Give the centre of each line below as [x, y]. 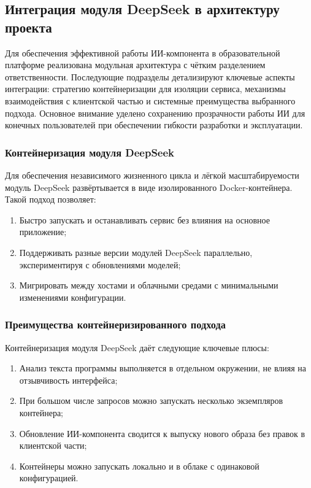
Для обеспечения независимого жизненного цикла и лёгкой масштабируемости [152, 175]
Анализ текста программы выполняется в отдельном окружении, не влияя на [163, 368]
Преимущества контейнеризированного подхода [115, 324]
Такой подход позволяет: [51, 199]
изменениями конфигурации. [73, 297]
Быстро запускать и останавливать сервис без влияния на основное [144, 219]
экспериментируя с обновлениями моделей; [100, 264]
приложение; [43, 232]
